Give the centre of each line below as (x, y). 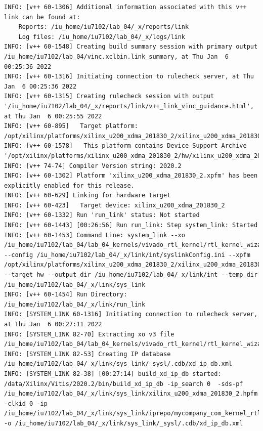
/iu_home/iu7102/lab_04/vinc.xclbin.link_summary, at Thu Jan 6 (116, 56)
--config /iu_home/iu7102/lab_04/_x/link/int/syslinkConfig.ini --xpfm (127, 255)
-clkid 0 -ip (26, 403)
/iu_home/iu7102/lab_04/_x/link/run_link (75, 304)
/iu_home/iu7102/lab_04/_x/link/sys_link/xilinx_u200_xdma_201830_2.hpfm (131, 394)
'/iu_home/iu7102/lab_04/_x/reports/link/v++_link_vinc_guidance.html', (129, 106)
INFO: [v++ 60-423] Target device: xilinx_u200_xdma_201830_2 (115, 205)
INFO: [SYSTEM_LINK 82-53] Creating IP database (87, 354)
